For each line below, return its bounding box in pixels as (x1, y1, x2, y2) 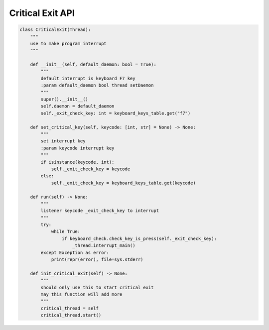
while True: (51, 229, 81, 234)
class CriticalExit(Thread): (19, 27, 91, 32)
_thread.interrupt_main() (72, 243, 135, 248)
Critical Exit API (9, 7, 75, 18)
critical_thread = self (40, 305, 99, 311)
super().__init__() (40, 97, 88, 102)
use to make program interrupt (30, 40, 107, 46)
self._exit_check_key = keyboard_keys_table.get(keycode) (51, 180, 196, 186)
